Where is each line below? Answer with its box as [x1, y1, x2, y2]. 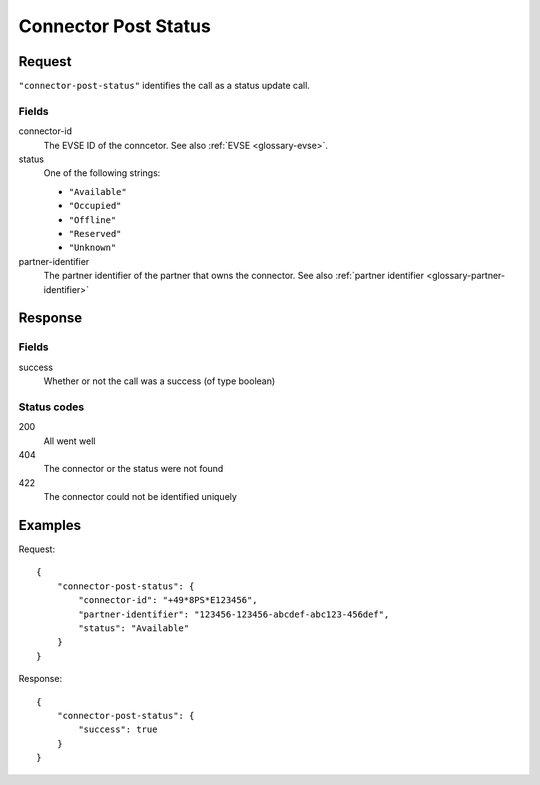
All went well [43, 435, 96, 447]
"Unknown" [68, 242, 117, 254]
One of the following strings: [43, 167, 161, 179]
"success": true [78, 724, 158, 735]
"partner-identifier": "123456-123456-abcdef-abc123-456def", [78, 608, 390, 620]
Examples [18, 516, 82, 534]
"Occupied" [68, 200, 122, 212]
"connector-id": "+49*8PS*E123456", [78, 595, 259, 606]
